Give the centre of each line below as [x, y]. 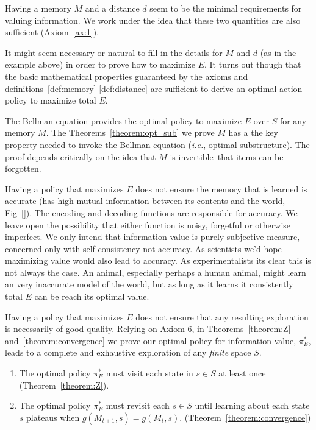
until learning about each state [252, 405]
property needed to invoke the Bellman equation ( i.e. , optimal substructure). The [157, 144]
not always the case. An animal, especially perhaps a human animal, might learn [156, 272]
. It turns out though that [253, 64]
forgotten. [23, 168]
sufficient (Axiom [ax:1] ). [52, 32]
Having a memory [38, 8]
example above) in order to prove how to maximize [100, 64]
